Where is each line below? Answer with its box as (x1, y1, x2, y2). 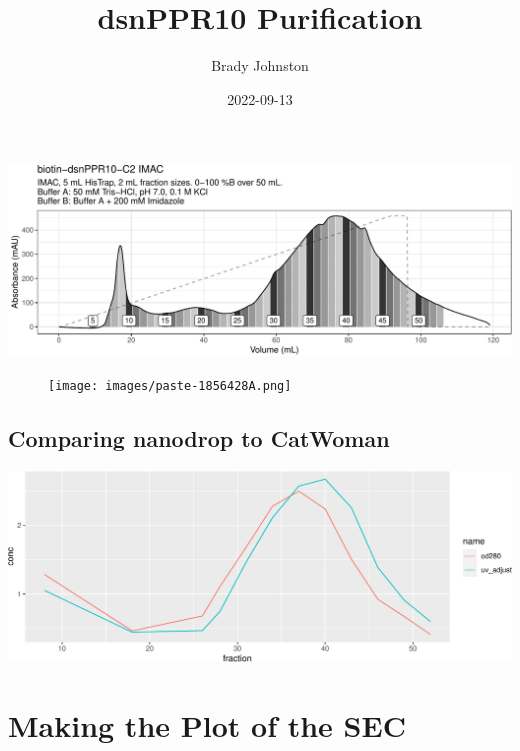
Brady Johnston (211, 55, 309, 76)
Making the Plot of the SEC (8, 704, 406, 745)
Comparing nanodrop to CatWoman (8, 422, 390, 453)
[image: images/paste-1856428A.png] (48, 378, 292, 393)
